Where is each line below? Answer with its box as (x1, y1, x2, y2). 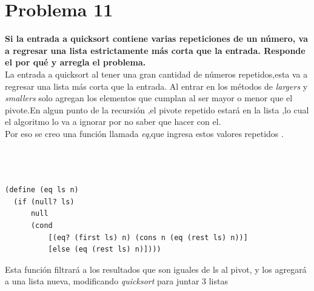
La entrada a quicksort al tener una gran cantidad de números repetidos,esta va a (5, 67, 308, 80)
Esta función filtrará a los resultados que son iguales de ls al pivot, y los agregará (5, 263, 307, 275)
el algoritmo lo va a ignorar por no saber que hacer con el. (5, 115, 221, 128)
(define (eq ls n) (5, 186, 79, 195)
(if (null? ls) (13, 197, 75, 206)
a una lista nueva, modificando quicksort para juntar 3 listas (5, 275, 228, 287)
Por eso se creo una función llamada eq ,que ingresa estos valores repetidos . (5, 127, 284, 139)
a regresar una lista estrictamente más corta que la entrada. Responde (5, 44, 306, 56)
